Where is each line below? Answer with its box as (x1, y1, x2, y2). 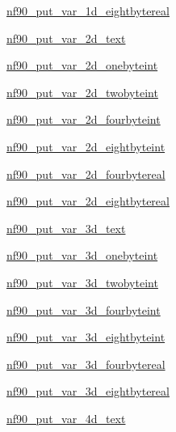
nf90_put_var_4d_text (6, 409, 126, 426)
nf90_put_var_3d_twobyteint (6, 273, 158, 290)
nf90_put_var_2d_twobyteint (6, 83, 158, 100)
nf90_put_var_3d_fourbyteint (6, 301, 161, 318)
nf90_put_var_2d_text (6, 29, 126, 46)
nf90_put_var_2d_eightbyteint (6, 138, 166, 155)
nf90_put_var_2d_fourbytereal (6, 165, 166, 182)
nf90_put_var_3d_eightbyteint (6, 328, 166, 345)
